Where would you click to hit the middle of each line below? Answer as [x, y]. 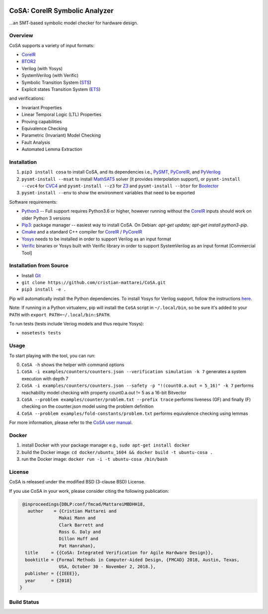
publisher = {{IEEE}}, [53, 574]
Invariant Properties [42, 107]
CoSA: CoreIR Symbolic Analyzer [61, 11]
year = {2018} [49, 580]
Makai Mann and [77, 518]
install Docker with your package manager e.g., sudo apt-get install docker [106, 445]
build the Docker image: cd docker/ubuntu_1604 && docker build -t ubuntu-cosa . [117, 452]
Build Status [24, 602]
